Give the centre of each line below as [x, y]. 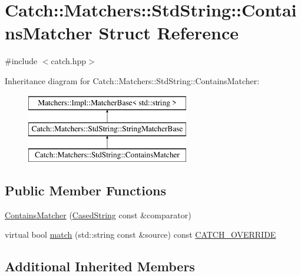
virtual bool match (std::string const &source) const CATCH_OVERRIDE [140, 235]
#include [21, 61]
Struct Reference [169, 33]
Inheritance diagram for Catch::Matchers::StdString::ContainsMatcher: [132, 80]
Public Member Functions [85, 190]
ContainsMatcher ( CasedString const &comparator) [98, 215]
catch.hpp [69, 61]
